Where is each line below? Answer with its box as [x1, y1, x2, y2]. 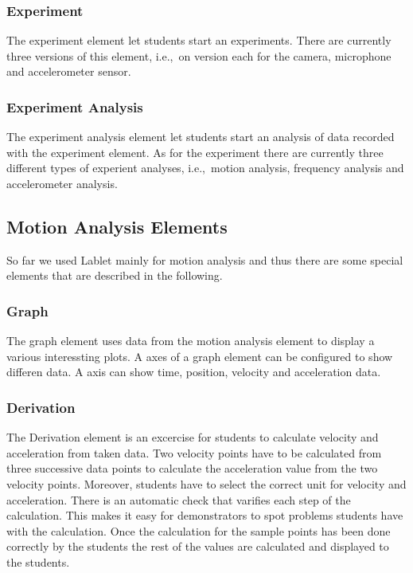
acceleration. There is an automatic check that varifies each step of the [6, 491, 351, 508]
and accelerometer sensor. [6, 63, 131, 80]
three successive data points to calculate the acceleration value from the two [6, 460, 378, 477]
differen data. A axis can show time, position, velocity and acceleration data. [6, 363, 381, 380]
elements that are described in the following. [6, 267, 223, 284]
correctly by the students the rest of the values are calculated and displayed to [6, 538, 389, 555]
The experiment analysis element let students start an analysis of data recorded [6, 128, 395, 145]
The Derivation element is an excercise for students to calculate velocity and [6, 429, 379, 445]
